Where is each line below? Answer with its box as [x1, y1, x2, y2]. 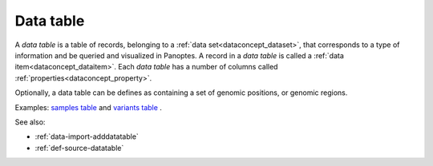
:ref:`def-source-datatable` [34, 143, 124, 152]
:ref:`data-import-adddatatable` [34, 132, 140, 141]
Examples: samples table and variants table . [14, 102, 162, 112]
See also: [14, 117, 46, 127]
